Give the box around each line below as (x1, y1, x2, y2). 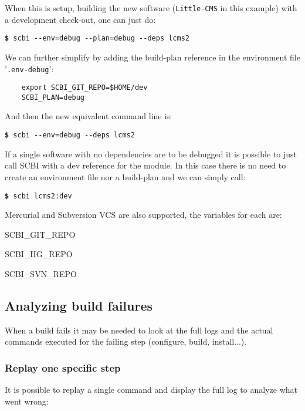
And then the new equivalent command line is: (5, 110, 172, 122)
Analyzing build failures (5, 296, 152, 314)
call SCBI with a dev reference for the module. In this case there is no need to (5, 159, 286, 171)
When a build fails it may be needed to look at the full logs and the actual (5, 324, 273, 336)
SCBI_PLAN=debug (21, 93, 85, 102)
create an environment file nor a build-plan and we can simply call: (5, 170, 246, 183)
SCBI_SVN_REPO (5, 267, 77, 279)
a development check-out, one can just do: (5, 13, 156, 25)
